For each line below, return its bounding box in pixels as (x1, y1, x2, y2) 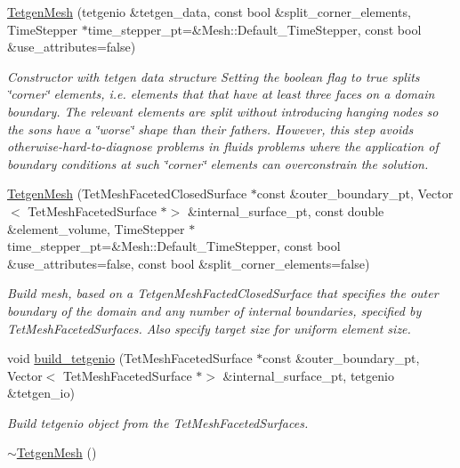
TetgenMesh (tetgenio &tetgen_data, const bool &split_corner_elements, (7, 3, 411, 20)
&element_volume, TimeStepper (7, 219, 185, 238)
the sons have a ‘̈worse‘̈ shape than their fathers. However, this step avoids (7, 119, 414, 138)
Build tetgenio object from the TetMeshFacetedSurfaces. (7, 413, 309, 432)
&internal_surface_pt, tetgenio (222, 366, 394, 384)
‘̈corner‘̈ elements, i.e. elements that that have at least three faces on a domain (7, 85, 435, 103)
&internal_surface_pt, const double (187, 201, 384, 220)
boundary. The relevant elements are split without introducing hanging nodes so (7, 101, 439, 120)
